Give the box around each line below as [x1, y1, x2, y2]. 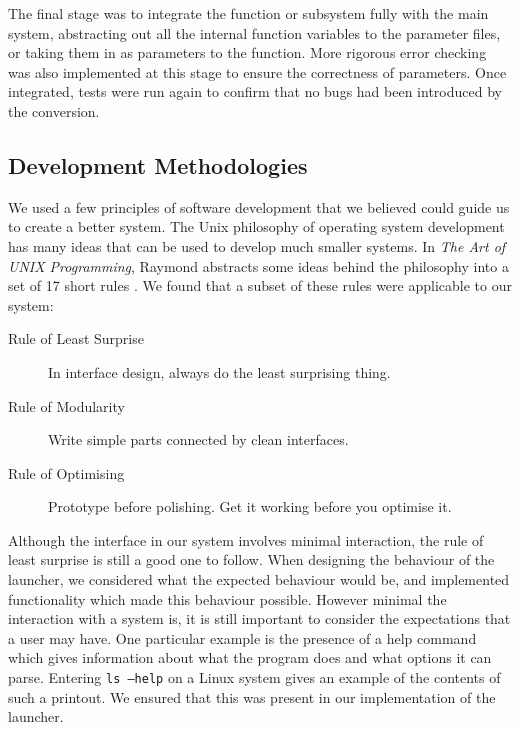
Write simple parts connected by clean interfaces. [48, 429, 349, 450]
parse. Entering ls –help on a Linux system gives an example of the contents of [8, 667, 501, 688]
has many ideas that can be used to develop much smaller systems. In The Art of [8, 235, 506, 256]
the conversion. [8, 100, 100, 121]
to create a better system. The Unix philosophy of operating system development [8, 216, 505, 237]
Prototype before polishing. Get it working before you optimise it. [48, 496, 452, 517]
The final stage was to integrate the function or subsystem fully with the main [8, 3, 489, 23]
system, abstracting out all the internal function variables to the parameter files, [8, 22, 501, 43]
